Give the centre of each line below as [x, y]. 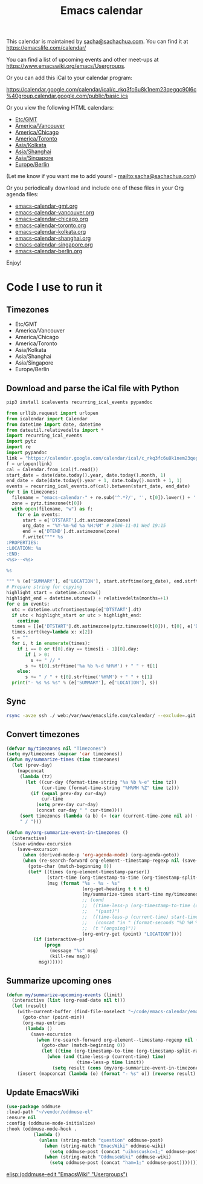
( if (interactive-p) [59, 939]
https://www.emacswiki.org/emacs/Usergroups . [66, 66]
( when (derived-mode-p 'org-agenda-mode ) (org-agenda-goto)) [101, 855]
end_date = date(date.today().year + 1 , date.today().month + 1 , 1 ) [94, 481]
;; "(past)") [101, 911]
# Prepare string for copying [44, 587]
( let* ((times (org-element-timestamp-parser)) [89, 872]
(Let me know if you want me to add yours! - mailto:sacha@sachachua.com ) [101, 176]
